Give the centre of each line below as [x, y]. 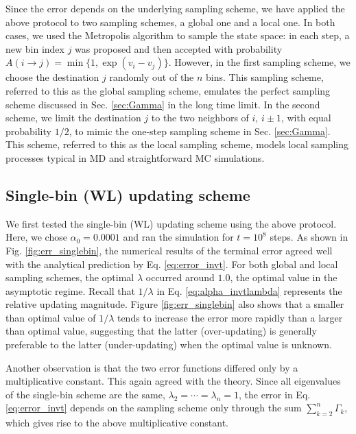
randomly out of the [152, 77]
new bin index [35, 48]
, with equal [306, 118]
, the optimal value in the [284, 277]
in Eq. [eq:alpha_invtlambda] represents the [249, 290]
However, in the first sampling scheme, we [262, 62]
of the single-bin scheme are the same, [85, 394]
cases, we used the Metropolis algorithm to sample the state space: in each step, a [178, 35]
